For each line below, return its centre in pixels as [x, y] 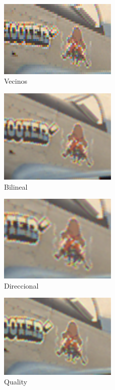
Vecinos [16, 81]
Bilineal [16, 186]
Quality [16, 382]
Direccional [21, 285]
